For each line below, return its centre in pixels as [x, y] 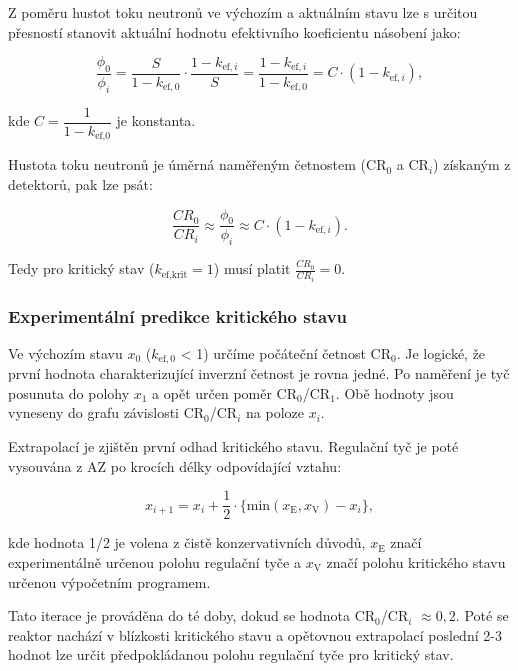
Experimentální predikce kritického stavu [178, 315]
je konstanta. [156, 120]
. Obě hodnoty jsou [394, 392]
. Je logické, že [441, 352]
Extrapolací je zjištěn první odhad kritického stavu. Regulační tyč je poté [233, 446]
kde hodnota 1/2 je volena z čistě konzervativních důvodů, [187, 542]
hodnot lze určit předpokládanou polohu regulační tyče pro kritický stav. [231, 654]
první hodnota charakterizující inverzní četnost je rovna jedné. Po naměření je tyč [259, 373]
